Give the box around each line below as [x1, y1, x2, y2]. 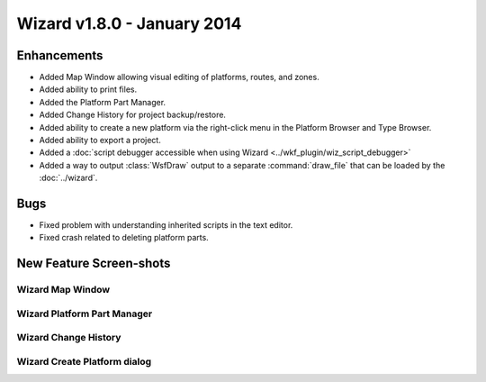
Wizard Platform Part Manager [16, 307, 153, 320]
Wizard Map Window [16, 284, 111, 296]
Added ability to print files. [39, 84, 138, 95]
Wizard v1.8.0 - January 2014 [16, 14, 242, 33]
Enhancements [16, 48, 103, 63]
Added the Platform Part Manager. [39, 96, 166, 107]
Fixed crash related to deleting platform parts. [39, 232, 209, 243]
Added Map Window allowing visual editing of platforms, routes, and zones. [39, 72, 319, 83]
